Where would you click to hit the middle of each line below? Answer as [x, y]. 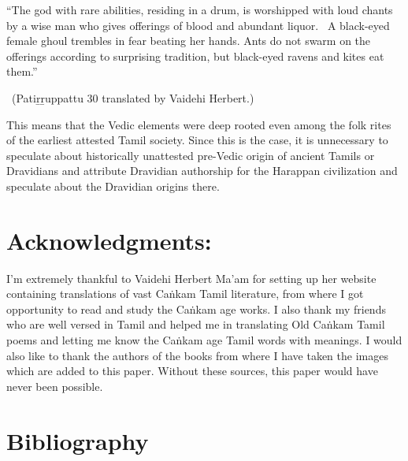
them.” [22, 71]
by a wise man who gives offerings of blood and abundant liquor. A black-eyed [198, 25]
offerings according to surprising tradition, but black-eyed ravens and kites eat [195, 56]
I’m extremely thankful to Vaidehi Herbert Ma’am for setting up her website [191, 278]
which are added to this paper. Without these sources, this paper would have [192, 371]
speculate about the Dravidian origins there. [113, 186]
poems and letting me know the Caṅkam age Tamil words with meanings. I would [204, 340]
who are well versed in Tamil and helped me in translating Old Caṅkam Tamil [196, 324]
